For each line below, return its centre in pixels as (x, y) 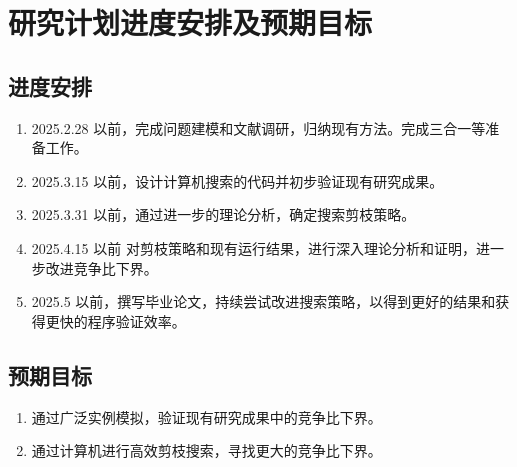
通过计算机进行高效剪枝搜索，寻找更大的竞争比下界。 (206, 450)
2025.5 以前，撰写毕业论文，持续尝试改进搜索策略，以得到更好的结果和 (263, 301)
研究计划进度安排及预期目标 (190, 22)
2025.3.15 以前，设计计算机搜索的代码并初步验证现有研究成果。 (237, 180)
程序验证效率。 (136, 320)
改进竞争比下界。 (101, 267)
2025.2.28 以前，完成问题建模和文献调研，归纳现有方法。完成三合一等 (258, 127)
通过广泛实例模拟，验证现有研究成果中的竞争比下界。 (206, 416)
